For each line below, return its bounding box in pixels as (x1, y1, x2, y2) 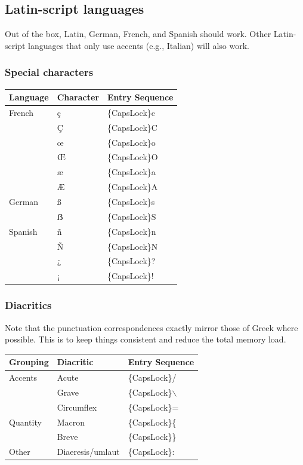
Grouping (9, 356, 49, 368)
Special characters (5, 65, 94, 79)
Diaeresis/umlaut (57, 445, 120, 458)
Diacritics (5, 298, 52, 313)
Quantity (9, 415, 42, 428)
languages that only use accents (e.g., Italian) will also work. (28, 39, 249, 51)
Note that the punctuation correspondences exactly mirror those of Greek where (5, 321, 298, 334)
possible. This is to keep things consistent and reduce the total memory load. (5, 333, 286, 345)
